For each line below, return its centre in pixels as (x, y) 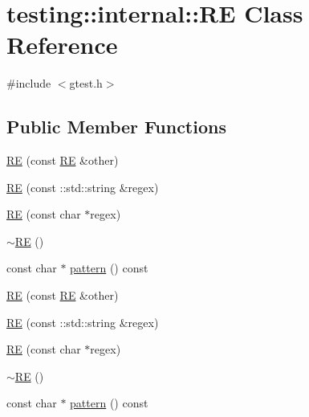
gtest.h (86, 83)
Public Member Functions (116, 127)
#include (29, 83)
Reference (62, 45)
